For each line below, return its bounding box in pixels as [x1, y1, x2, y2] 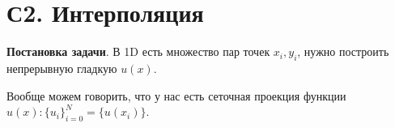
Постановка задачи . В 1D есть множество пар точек [6, 43, 270, 60]
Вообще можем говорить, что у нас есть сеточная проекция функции [6, 87, 346, 104]
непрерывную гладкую [6, 59, 117, 76]
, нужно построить [297, 43, 389, 60]
